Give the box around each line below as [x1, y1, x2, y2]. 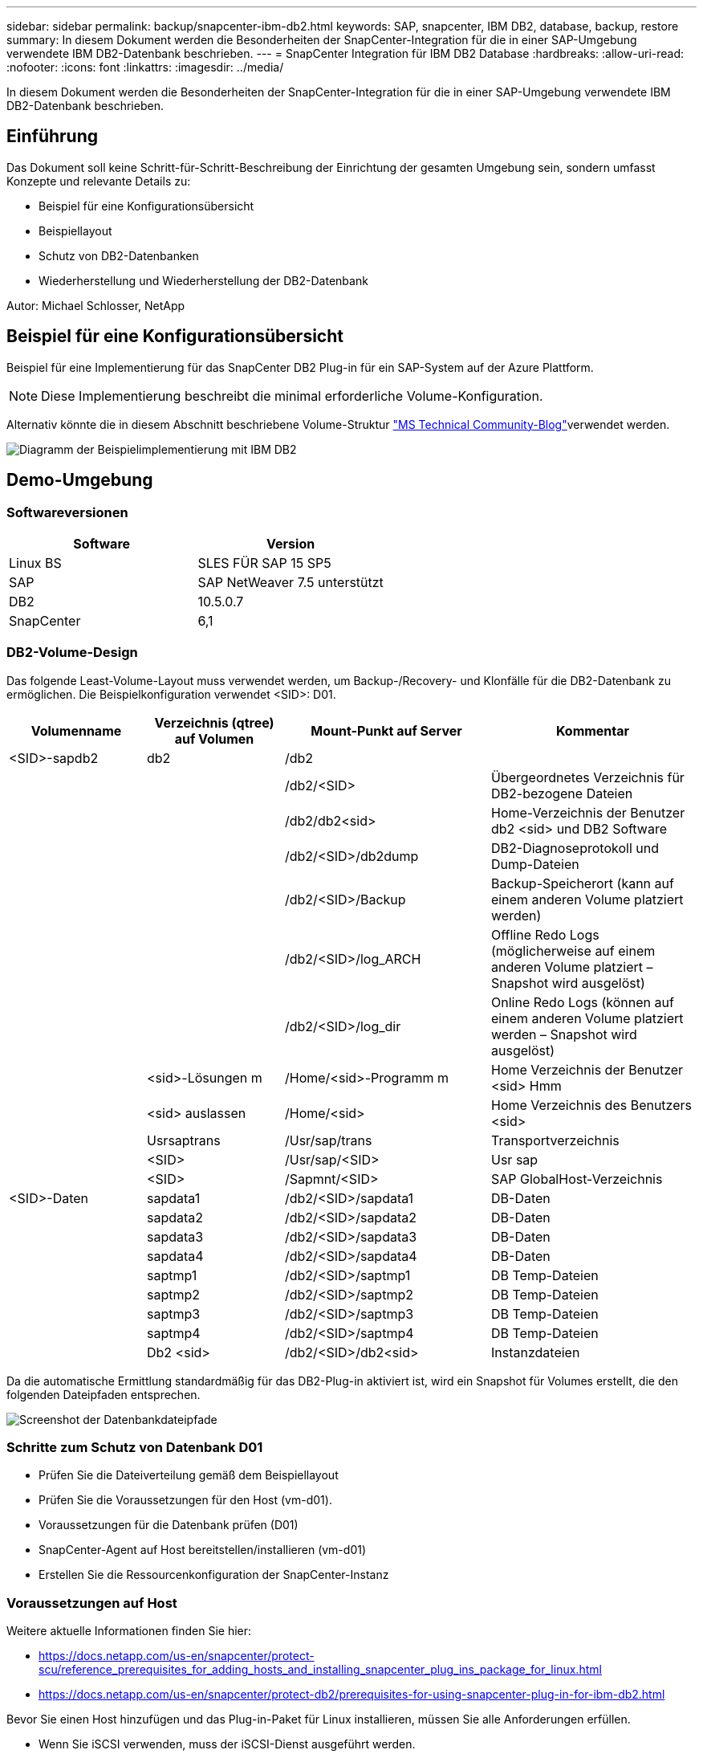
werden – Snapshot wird [491, 1026, 637, 1042]
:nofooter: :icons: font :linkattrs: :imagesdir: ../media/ [6, 60, 284, 74]
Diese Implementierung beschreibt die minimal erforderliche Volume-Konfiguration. [41, 387, 543, 404]
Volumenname [30, 722, 122, 739]
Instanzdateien [491, 1344, 580, 1360]
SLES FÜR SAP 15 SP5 [197, 554, 331, 571]
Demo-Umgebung [6, 470, 153, 491]
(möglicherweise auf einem [491, 942, 656, 959]
